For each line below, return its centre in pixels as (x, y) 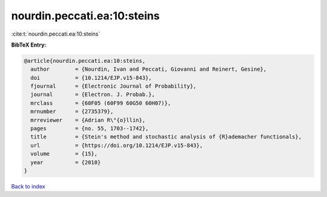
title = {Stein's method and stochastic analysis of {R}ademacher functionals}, (166, 137)
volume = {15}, (64, 154)
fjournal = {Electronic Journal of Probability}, (114, 86)
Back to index (28, 186)
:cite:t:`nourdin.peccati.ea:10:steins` (56, 34)
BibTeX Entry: (29, 45)
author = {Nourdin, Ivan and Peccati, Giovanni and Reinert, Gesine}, (149, 69)
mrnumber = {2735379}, (72, 111)
